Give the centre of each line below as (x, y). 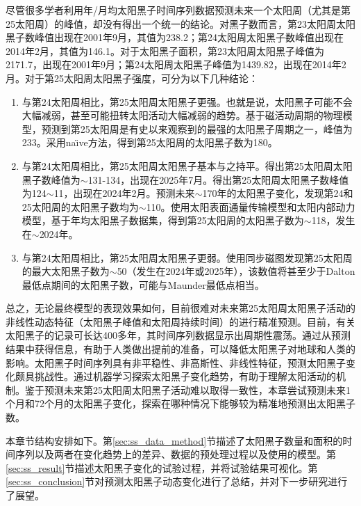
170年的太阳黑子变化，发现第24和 (278, 193)
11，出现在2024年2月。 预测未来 (124, 193)
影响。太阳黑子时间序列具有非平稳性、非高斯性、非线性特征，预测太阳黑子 (176, 362)
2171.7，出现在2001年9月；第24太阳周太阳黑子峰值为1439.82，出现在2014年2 (176, 64)
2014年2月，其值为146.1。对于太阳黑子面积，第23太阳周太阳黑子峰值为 (165, 50)
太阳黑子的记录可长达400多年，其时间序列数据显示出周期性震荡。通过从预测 (178, 335)
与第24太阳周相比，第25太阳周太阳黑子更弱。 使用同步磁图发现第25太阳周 (187, 257)
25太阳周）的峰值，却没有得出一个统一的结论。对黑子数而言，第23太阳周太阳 (180, 23)
